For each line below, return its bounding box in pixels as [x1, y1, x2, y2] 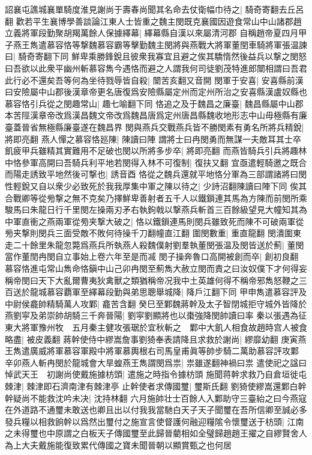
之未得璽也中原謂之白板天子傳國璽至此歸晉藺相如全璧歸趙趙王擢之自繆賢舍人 [5, 427, 307, 439]
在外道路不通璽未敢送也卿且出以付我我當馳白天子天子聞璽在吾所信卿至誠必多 [5, 403, 307, 416]
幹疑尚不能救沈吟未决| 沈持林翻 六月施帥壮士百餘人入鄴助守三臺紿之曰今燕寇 [5, 391, 307, 404]
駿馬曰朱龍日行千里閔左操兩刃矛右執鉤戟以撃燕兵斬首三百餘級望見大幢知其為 [5, 203, 307, 216]
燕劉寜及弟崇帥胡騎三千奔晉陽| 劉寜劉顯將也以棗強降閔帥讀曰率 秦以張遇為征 [5, 309, 307, 322]
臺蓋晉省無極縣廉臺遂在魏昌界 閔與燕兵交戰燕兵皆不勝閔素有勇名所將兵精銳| [5, 120, 304, 133]
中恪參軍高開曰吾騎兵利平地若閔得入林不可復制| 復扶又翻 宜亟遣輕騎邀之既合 [5, 156, 307, 168]
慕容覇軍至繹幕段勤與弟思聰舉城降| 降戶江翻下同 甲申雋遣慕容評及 [46, 286, 307, 298]
